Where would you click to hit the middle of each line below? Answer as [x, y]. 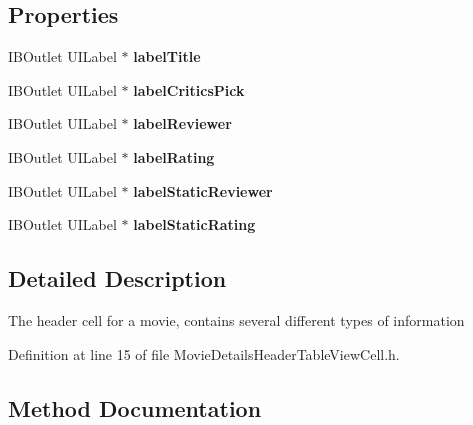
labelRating [174, 156]
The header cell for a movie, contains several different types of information [236, 319]
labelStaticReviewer [203, 190]
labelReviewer [182, 123]
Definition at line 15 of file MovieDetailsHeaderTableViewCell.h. [204, 353]
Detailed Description [117, 278]
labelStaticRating [194, 224]
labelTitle [167, 56]
